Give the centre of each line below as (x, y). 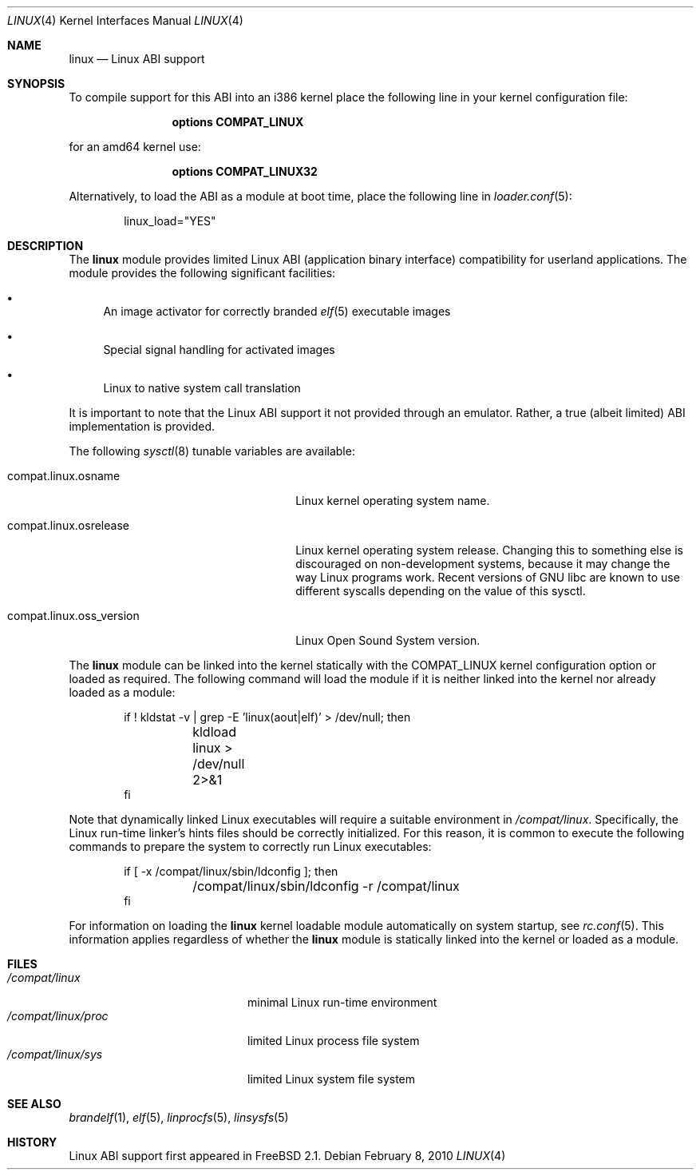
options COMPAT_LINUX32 (245, 171)
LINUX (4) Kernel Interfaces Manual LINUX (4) (125, 20)
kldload (215, 732)
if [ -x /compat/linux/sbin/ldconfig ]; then (231, 871)
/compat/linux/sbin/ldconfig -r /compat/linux (326, 886)
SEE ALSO (34, 1104)
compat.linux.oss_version (73, 616)
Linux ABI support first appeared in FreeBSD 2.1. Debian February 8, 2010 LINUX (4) (287, 1156)
